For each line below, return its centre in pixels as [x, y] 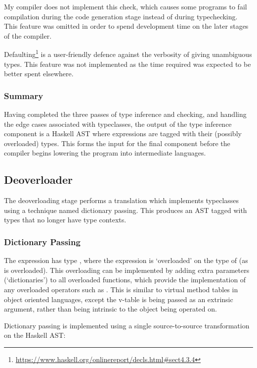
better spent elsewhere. [39, 74]
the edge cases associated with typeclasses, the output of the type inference [118, 124]
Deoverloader [39, 180]
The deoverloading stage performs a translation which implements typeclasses [122, 200]
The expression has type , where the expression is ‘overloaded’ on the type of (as [126, 260]
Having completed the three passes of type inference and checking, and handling [125, 114]
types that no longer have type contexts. [65, 220]
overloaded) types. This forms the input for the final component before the [117, 143]
